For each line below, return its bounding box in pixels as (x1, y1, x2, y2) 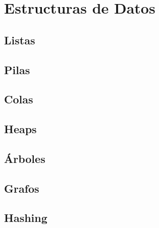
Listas (4, 32, 35, 47)
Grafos (4, 180, 39, 196)
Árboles (4, 150, 45, 166)
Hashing (4, 210, 47, 225)
